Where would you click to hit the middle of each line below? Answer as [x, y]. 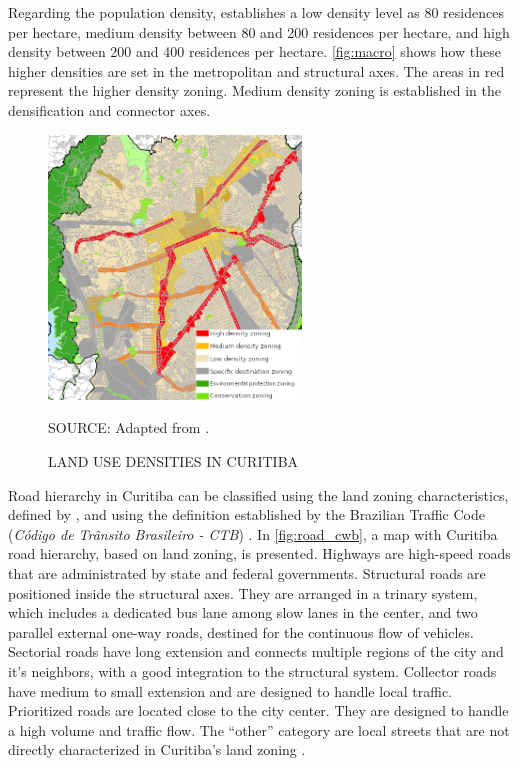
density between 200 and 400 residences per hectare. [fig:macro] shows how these [254, 51]
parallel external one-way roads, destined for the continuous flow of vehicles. [241, 631]
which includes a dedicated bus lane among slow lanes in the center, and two [243, 612]
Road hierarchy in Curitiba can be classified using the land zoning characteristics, [258, 494]
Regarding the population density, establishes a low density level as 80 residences [256, 12]
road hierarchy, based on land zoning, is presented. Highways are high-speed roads [259, 553]
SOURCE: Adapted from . [129, 427]
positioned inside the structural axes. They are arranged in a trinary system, [243, 592]
